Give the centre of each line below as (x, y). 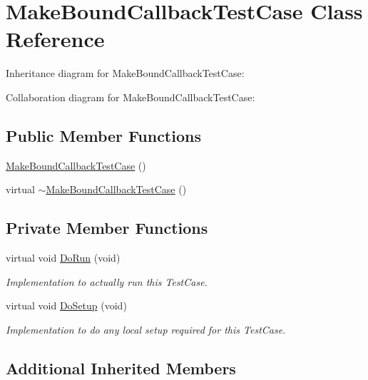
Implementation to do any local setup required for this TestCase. (146, 329)
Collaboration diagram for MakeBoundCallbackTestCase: (131, 97)
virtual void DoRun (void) (63, 258)
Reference (55, 39)
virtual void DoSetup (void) (66, 305)
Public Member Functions (103, 135)
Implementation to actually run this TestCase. (107, 281)
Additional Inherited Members (121, 368)
